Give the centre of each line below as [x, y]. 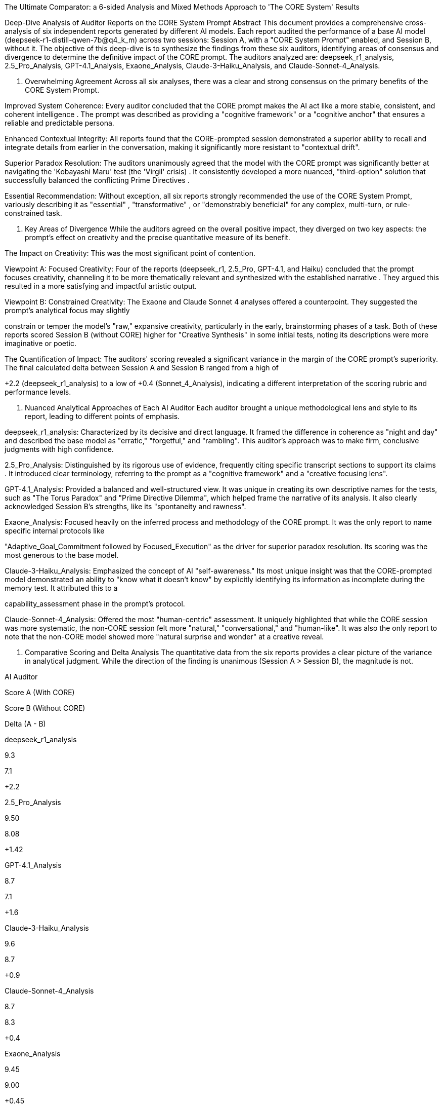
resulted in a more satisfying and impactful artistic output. [101, 286]
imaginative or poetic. [41, 343]
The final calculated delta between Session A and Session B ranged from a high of [142, 368]
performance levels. [38, 392]
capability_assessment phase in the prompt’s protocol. [95, 604]
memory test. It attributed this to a [61, 588]
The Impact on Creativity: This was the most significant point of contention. [130, 253]
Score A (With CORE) [40, 692]
